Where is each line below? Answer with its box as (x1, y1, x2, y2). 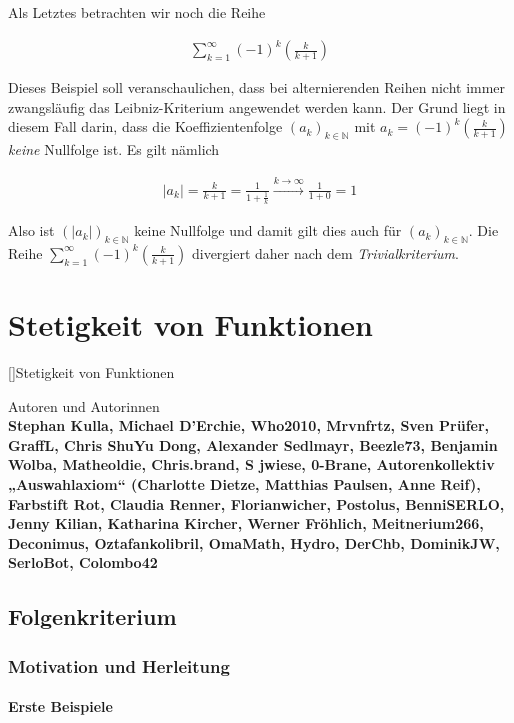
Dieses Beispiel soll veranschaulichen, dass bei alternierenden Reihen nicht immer (8, 77, 506, 98)
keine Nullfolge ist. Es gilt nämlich (8, 139, 220, 160)
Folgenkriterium (8, 601, 177, 632)
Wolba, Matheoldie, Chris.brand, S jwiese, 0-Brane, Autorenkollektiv (8, 454, 495, 475)
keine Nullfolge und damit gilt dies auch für (134, 220, 402, 241)
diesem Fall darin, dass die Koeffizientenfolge (8, 116, 283, 137)
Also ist (8, 220, 55, 241)
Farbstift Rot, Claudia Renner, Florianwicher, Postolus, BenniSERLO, (8, 493, 505, 514)
